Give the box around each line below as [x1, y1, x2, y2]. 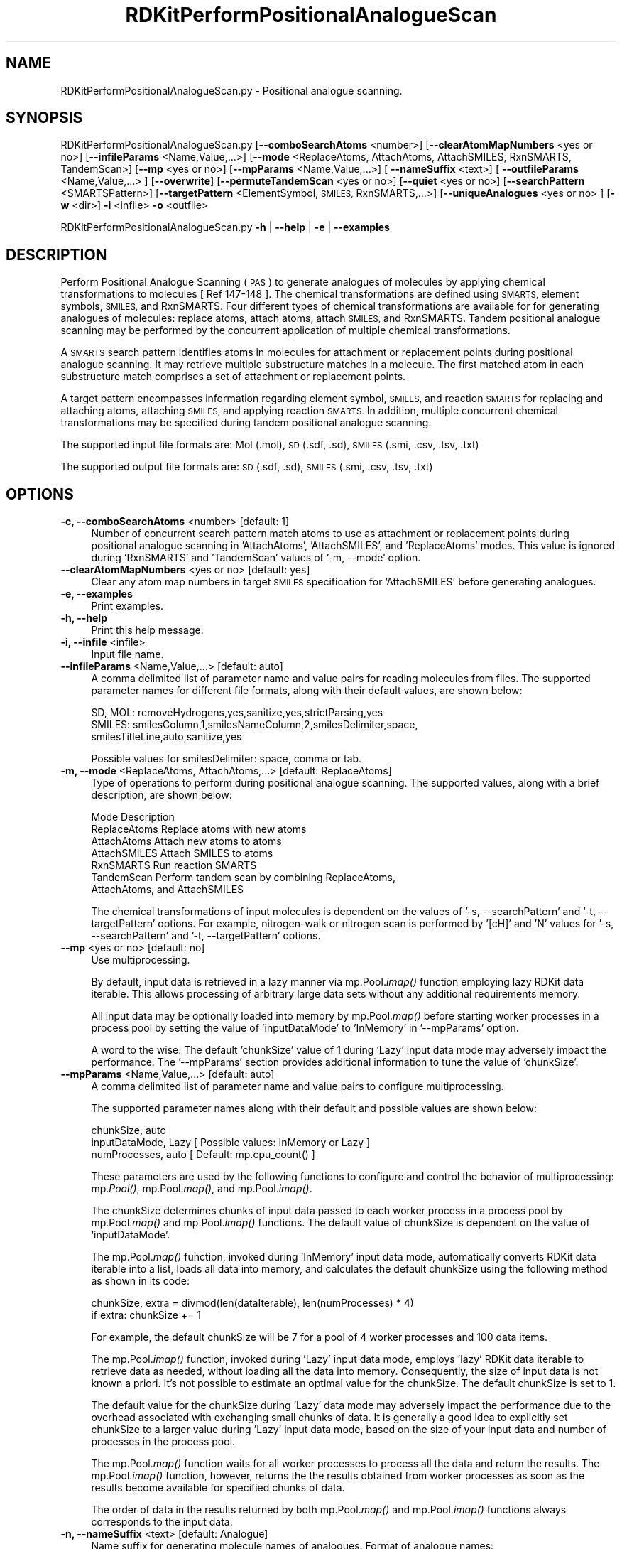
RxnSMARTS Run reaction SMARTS [91, 859, 257, 872]
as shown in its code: [91, 1275, 190, 1288]
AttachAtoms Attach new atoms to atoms [91, 835, 282, 848]
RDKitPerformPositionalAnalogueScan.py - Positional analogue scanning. [60, 84, 403, 97]
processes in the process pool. [91, 1435, 236, 1448]
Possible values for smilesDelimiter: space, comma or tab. [91, 752, 362, 765]
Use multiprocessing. [91, 954, 190, 966]
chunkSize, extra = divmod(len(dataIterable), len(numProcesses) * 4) [91, 1297, 414, 1310]
